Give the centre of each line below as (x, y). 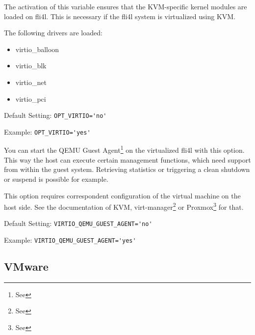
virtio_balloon (37, 49)
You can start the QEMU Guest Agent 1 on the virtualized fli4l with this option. (124, 149)
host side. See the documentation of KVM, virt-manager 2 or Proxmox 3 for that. (124, 206)
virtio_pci (31, 98)
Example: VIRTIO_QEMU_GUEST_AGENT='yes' (70, 240)
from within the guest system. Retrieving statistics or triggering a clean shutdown (127, 169)
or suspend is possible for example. (56, 179)
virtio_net (31, 82)
